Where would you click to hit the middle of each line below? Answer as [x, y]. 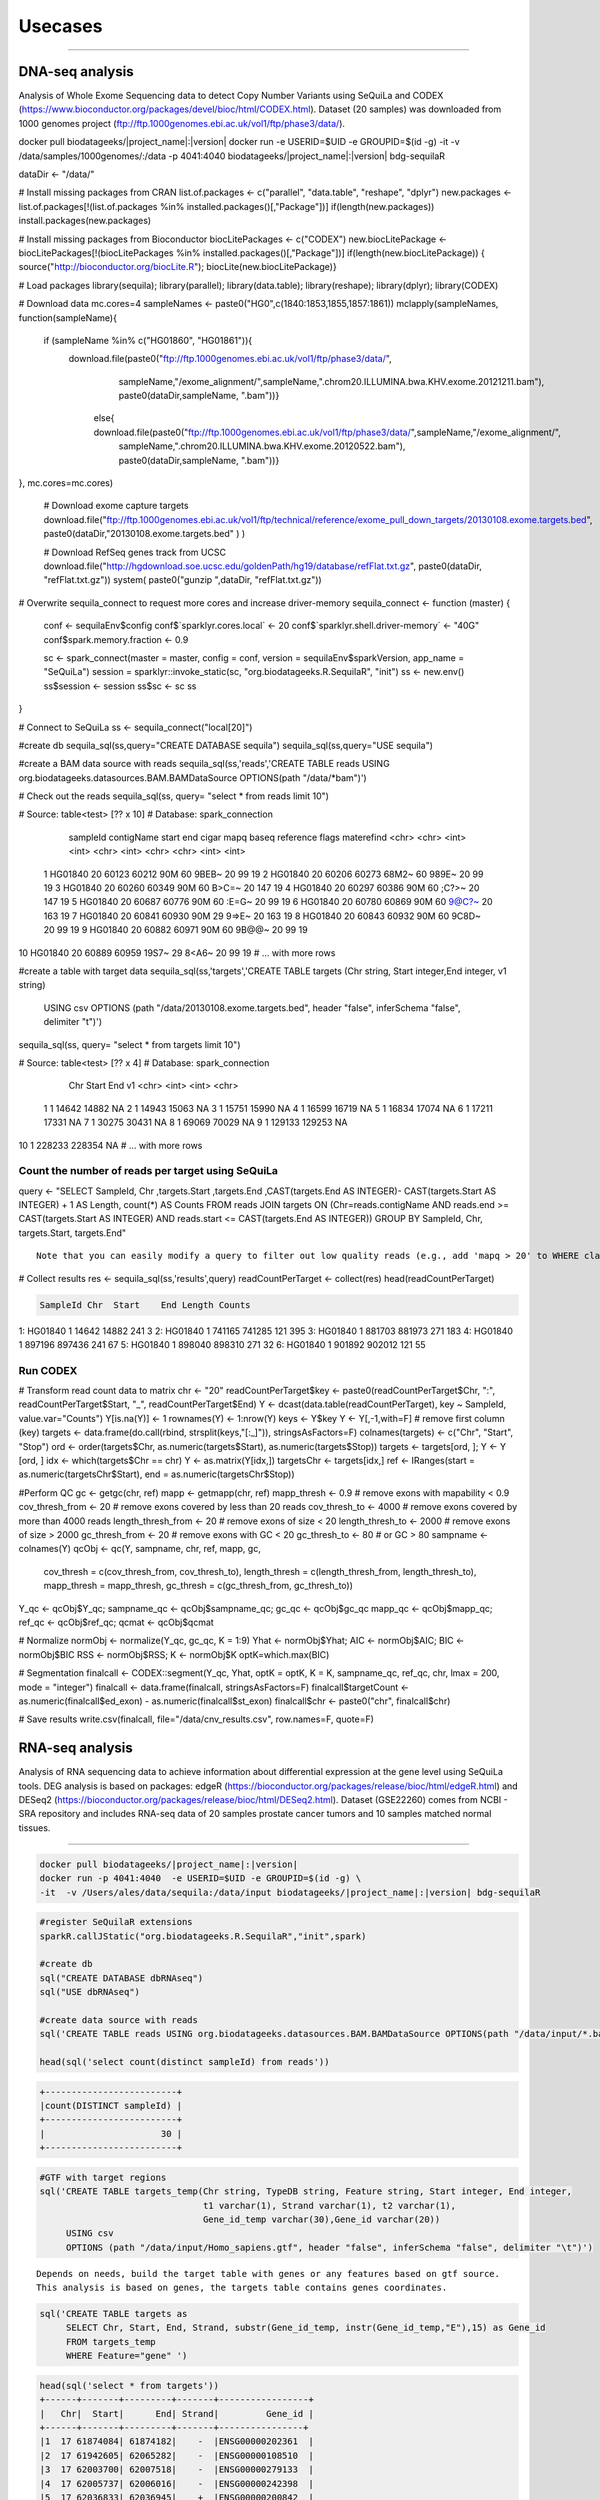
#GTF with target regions [103, 2177]
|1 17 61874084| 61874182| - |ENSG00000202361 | [176, 2441]
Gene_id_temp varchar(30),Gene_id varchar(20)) [321, 2219]
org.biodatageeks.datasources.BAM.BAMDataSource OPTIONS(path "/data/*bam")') [192, 777]
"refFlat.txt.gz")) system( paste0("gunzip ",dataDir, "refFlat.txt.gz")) [182, 580]
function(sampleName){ [67, 317]
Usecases [60, 26]
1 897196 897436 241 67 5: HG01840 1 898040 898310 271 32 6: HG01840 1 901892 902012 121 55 [222, 1344]
